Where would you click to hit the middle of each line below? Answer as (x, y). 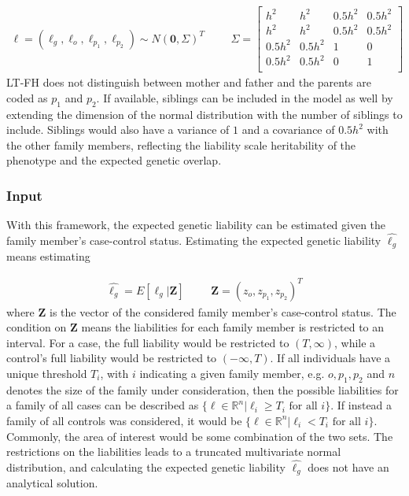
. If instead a (361, 405)
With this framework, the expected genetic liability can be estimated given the (196, 225)
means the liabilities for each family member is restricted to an (233, 327)
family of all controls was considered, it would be (124, 420)
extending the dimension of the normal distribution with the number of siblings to (204, 114)
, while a (355, 342)
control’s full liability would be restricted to (112, 358)
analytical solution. (52, 483)
